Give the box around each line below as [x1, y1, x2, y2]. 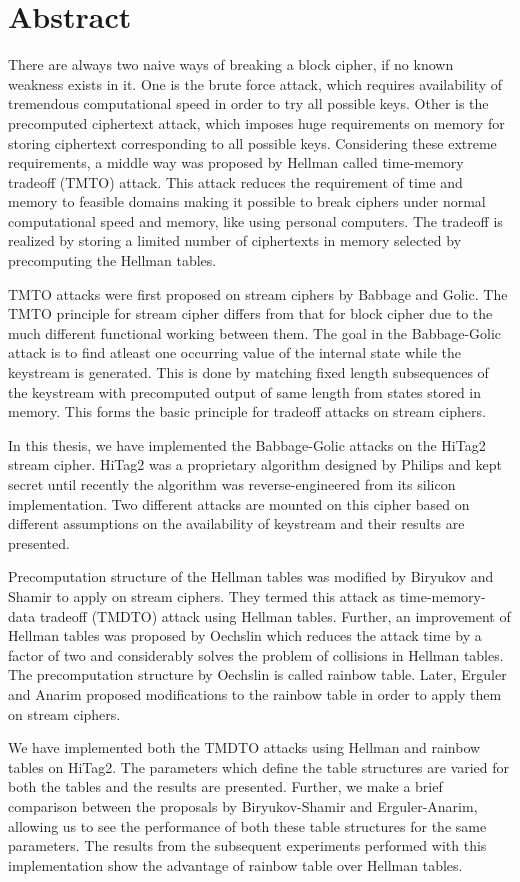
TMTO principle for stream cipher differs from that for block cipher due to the [8, 303, 493, 324]
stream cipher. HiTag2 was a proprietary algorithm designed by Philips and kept [8, 454, 502, 475]
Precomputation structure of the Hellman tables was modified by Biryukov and [8, 566, 494, 587]
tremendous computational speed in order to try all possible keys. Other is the [8, 93, 489, 114]
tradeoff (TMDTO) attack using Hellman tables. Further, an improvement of [39, 605, 511, 626]
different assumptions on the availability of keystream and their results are [8, 513, 465, 534]
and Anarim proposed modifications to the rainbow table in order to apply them [8, 683, 502, 704]
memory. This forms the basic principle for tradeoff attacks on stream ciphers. [8, 401, 486, 422]
